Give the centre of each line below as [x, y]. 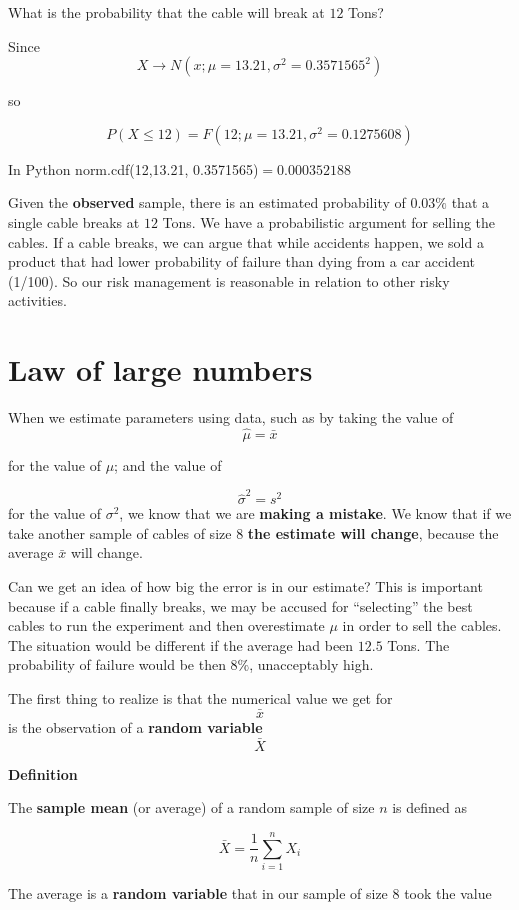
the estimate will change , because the [373, 532]
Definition [43, 773]
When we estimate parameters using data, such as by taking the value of [231, 417]
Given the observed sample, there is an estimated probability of [207, 202]
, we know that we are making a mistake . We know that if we [315, 513]
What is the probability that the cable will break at [166, 12]
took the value [448, 892]
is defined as [430, 807]
